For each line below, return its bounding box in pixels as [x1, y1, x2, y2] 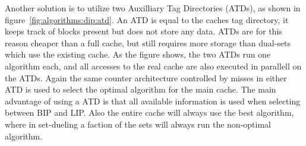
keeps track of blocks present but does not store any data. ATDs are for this [5, 25, 282, 37]
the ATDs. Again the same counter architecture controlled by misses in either [5, 71, 287, 84]
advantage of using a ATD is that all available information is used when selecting [5, 94, 301, 107]
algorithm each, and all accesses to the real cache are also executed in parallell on [5, 59, 302, 72]
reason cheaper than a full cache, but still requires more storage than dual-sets [5, 36, 291, 49]
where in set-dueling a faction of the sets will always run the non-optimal [5, 118, 271, 130]
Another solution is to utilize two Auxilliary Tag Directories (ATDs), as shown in [5, 2, 301, 14]
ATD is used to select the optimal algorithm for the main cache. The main [5, 83, 276, 96]
